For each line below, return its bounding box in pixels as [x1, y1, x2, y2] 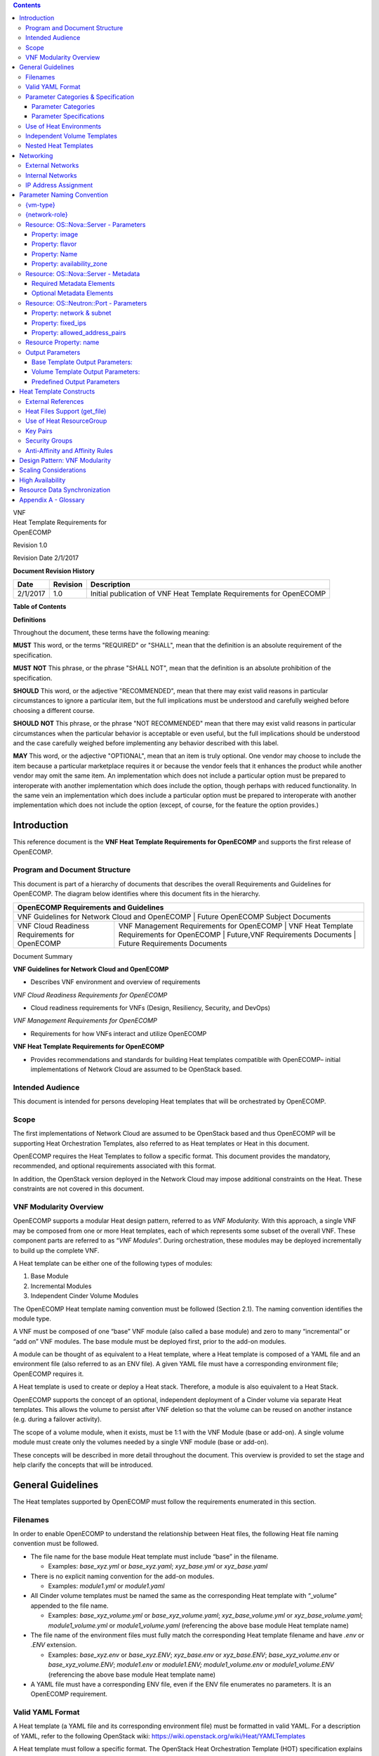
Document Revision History [13, 566, 95, 575]
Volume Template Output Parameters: [32, 367, 140, 376]
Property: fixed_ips [32, 318, 87, 327]
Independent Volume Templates [25, 132, 117, 140]
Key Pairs [25, 426, 53, 435]
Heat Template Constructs [19, 387, 95, 396]
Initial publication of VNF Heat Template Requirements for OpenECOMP [90, 589, 326, 598]
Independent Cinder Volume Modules [30, 1292, 139, 1300]
